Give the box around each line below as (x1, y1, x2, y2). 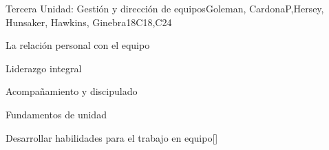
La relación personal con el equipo (6, 38, 150, 52)
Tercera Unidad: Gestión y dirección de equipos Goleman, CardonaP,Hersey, (6, 1, 324, 15)
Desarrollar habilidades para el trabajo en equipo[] (6, 130, 218, 144)
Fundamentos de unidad (6, 107, 107, 121)
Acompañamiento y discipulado (6, 84, 138, 98)
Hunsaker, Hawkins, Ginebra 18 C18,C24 (6, 14, 172, 29)
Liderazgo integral (6, 61, 82, 75)
